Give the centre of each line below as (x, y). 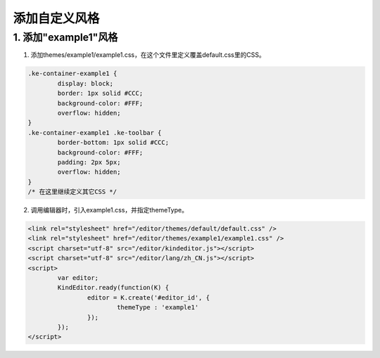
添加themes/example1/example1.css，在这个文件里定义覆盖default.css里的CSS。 (148, 55)
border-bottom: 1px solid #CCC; (113, 143)
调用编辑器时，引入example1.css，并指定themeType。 (109, 210)
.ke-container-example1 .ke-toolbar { (95, 133)
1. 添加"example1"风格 (65, 37)
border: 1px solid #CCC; (100, 94)
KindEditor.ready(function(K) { (113, 288)
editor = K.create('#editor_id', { (148, 298)
